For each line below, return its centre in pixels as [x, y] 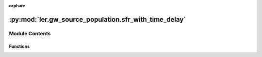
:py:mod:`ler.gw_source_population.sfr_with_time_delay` [98, 19]
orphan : [17, 6]
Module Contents [30, 33]
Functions [19, 46]
